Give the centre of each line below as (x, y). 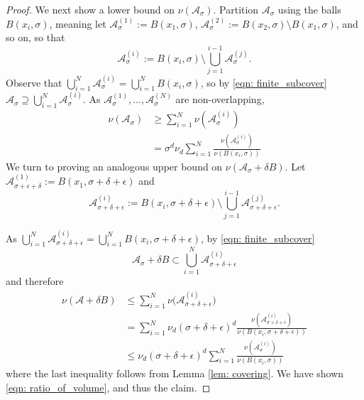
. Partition (236, 9)
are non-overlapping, (220, 99)
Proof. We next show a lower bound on (90, 9)
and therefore (35, 281)
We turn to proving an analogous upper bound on (114, 166)
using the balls (309, 9)
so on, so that (35, 37)
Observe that (34, 82)
